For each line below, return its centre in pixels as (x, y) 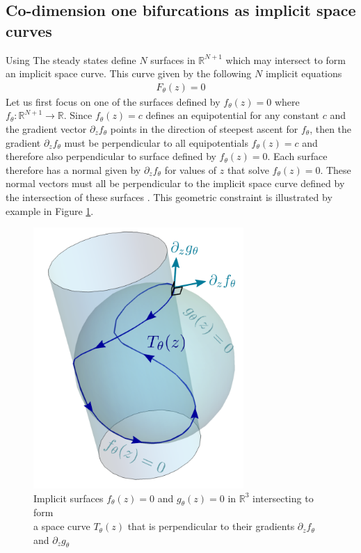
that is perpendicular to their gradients (211, 526)
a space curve (62, 526)
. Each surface (297, 156)
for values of (191, 169)
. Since (78, 115)
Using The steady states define (71, 59)
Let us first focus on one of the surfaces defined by (113, 101)
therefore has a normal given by (73, 169)
